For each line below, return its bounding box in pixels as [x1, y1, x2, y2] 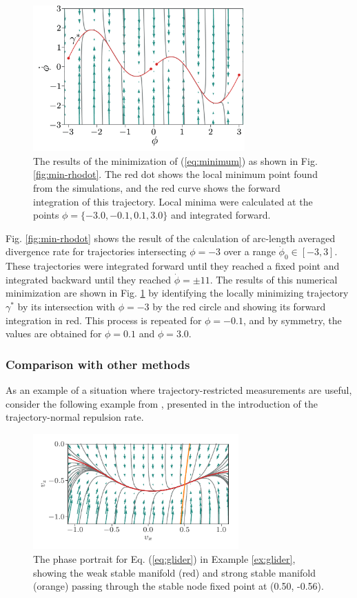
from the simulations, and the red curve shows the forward [33, 180, 280, 195]
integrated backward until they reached [6, 272, 172, 286]
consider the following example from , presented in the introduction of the [6, 396, 318, 410]
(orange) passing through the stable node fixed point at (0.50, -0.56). [33, 579, 324, 593]
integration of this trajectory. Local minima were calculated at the [33, 194, 313, 208]
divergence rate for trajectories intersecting [6, 244, 187, 259]
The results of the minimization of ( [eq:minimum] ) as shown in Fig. [33, 153, 318, 168]
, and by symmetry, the [243, 312, 342, 327]
